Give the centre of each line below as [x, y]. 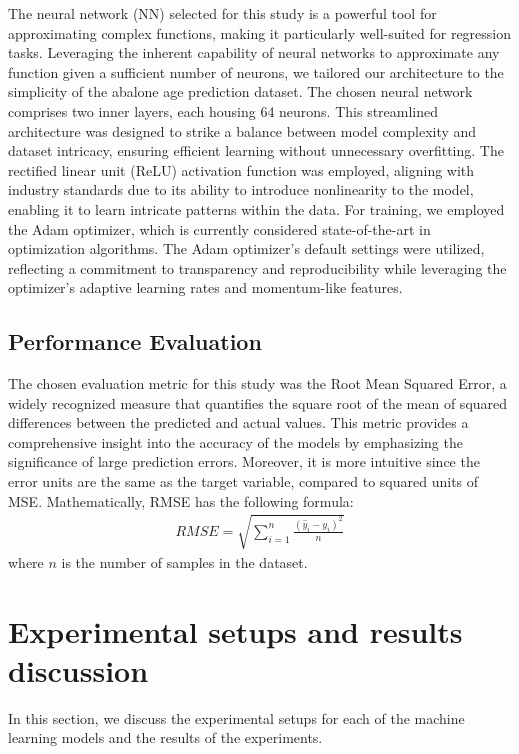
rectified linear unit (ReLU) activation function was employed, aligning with [241, 169]
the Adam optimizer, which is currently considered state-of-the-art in [219, 228]
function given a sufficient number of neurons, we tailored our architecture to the [256, 71]
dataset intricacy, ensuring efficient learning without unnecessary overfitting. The [256, 150]
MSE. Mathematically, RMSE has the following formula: [181, 500]
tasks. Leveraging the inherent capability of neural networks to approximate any [254, 52]
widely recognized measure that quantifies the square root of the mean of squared [258, 402]
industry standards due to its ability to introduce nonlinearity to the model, [241, 189]
